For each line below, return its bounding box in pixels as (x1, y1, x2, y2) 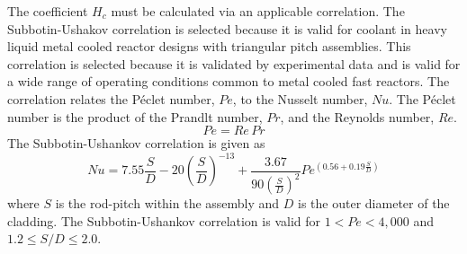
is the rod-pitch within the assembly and (55, 194, 280, 213)
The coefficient (7, 2, 88, 20)
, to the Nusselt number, (232, 89, 368, 108)
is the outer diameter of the (298, 194, 450, 213)
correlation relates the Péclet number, (7, 89, 215, 108)
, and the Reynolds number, (280, 107, 435, 126)
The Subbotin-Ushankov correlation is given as (7, 134, 265, 153)
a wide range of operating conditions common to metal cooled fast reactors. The (7, 72, 450, 91)
